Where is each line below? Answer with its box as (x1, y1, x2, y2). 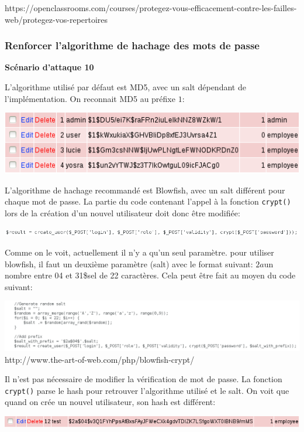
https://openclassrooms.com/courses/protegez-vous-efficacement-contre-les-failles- (5, 2, 297, 13)
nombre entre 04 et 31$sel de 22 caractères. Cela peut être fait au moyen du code (5, 269, 296, 281)
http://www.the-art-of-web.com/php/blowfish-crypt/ (5, 353, 195, 365)
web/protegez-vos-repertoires (5, 13, 108, 25)
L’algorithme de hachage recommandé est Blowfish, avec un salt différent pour (5, 183, 285, 196)
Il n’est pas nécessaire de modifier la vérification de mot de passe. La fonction (5, 373, 282, 385)
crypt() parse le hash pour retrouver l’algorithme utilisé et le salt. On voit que (5, 384, 289, 396)
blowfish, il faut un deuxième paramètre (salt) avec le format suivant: (5, 257, 253, 270)
